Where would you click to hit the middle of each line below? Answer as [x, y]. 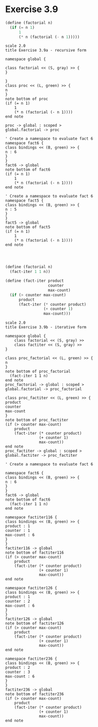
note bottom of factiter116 [35, 553]
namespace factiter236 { [31, 659]
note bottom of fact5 [28, 227]
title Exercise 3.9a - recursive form [46, 51]
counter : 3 [18, 672]
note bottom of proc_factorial [38, 372]
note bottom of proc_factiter [37, 420]
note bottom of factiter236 [35, 694]
